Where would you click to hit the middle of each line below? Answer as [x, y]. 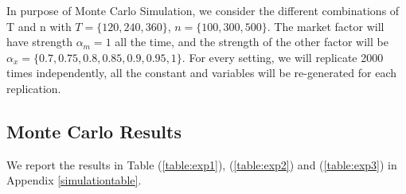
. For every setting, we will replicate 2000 [283, 57]
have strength [39, 42]
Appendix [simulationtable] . [74, 180]
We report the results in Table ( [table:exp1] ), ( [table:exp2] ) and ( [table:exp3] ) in [202, 164]
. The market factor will [326, 26]
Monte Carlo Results [94, 131]
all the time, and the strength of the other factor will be [252, 42]
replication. [34, 88]
